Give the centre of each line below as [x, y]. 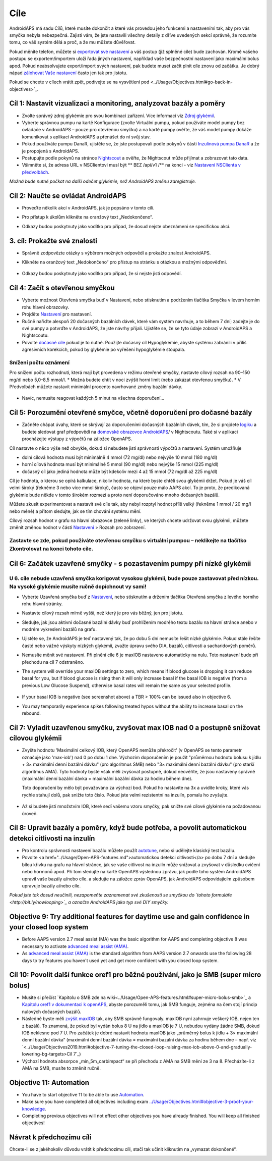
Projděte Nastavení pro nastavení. [57, 314]
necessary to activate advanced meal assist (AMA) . [75, 946]
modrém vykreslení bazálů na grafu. [59, 629]
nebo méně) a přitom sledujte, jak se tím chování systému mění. [76, 511]
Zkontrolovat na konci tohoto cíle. [51, 549]
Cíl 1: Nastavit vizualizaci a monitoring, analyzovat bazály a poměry [117, 103]
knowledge [33, 1109]
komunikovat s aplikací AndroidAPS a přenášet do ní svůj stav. [86, 137]
